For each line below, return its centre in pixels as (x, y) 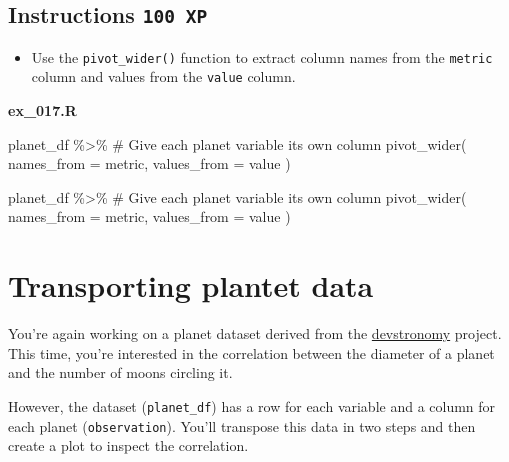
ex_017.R (42, 110)
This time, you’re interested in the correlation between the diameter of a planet (251, 352)
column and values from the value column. (163, 76)
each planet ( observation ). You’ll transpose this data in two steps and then (242, 425)
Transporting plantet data (191, 285)
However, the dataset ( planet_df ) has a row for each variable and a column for (252, 405)
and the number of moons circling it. (120, 372)
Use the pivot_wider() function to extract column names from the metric (262, 56)
